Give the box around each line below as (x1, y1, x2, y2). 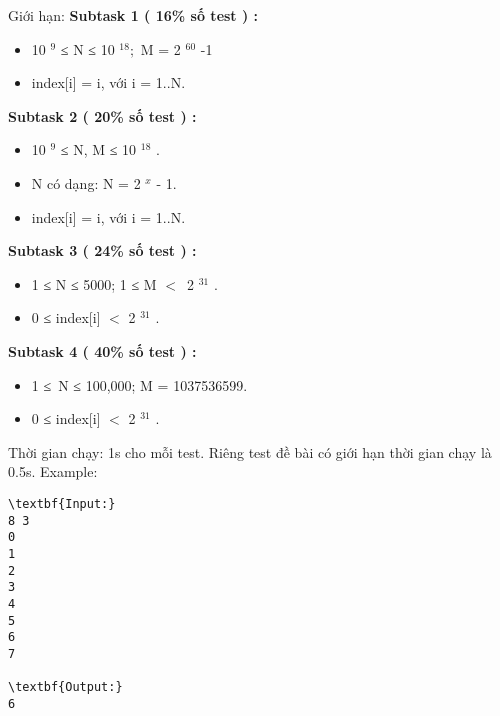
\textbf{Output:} (8, 680, 123, 695)
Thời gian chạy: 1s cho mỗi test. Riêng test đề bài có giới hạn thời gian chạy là (8, 441, 492, 462)
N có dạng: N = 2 (31, 172, 141, 193)
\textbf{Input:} (8, 496, 116, 511)
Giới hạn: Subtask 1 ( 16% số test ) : (8, 5, 259, 25)
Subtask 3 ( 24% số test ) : (8, 240, 197, 261)
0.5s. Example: (8, 461, 98, 482)
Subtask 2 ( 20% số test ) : (8, 105, 197, 126)
